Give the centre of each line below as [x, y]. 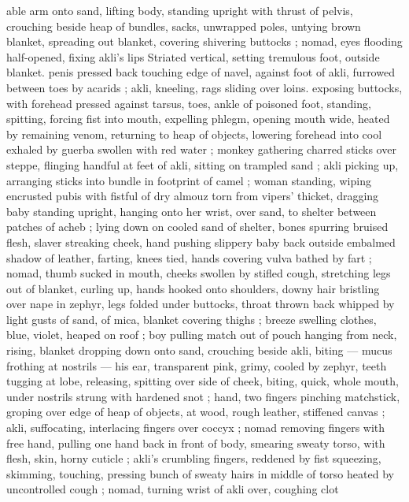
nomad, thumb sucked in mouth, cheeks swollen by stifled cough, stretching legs [199, 273]
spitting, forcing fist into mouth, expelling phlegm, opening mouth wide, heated [198, 119]
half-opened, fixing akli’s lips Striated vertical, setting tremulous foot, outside [193, 56]
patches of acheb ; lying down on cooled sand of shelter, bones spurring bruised [197, 227]
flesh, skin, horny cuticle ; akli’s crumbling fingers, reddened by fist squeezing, [194, 458]
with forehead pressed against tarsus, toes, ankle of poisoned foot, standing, [189, 103]
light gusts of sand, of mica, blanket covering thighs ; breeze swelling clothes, [192, 319]
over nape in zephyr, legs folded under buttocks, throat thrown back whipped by [201, 304]
